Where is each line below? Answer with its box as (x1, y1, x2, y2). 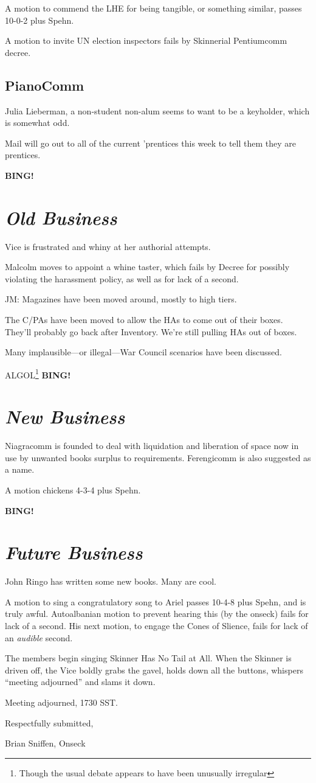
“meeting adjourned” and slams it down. (5, 675, 156, 688)
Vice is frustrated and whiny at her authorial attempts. (5, 240, 211, 252)
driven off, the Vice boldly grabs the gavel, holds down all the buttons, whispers (5, 663, 303, 676)
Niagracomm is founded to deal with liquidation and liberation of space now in (5, 439, 299, 452)
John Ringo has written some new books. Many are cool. (5, 575, 216, 588)
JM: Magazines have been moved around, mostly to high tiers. (5, 293, 237, 305)
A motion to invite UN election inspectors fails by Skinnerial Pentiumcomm (5, 34, 287, 47)
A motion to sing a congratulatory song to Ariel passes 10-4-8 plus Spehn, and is (5, 595, 306, 608)
